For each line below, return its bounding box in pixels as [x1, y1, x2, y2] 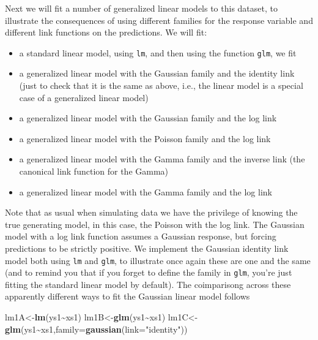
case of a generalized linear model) [19, 91, 149, 104]
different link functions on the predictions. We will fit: [5, 26, 207, 39]
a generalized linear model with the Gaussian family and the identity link [19, 67, 295, 80]
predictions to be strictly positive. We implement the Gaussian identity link [5, 241, 289, 254]
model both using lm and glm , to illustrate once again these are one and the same [5, 254, 311, 266]
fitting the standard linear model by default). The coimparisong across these [5, 278, 291, 290]
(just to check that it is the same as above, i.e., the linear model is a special [19, 79, 303, 92]
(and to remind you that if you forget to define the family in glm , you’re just [5, 266, 292, 279]
